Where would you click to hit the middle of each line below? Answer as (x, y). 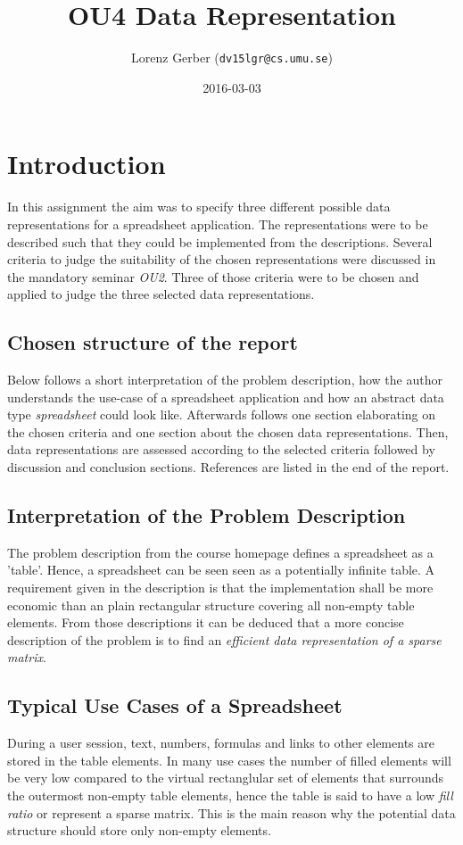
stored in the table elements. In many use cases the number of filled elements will (229, 760)
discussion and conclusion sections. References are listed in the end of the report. (228, 467)
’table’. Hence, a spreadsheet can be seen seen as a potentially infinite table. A (221, 570)
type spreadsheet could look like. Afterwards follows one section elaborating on (221, 414)
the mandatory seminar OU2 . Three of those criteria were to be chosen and (213, 276)
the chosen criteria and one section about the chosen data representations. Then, (228, 431)
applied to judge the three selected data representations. (161, 294)
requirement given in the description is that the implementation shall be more (220, 588)
